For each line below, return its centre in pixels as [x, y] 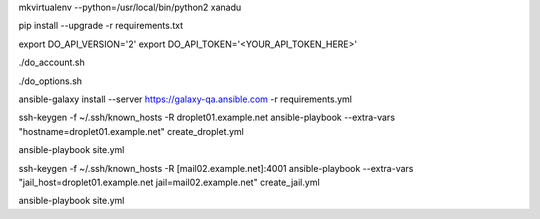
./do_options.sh [50, 81]
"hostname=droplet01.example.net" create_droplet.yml [131, 131]
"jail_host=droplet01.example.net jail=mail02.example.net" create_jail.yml [169, 182]
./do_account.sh [51, 62]
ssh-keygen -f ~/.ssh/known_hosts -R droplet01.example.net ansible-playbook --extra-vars [206, 117]
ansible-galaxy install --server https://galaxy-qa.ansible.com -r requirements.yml [185, 99]
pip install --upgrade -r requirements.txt [101, 26]
